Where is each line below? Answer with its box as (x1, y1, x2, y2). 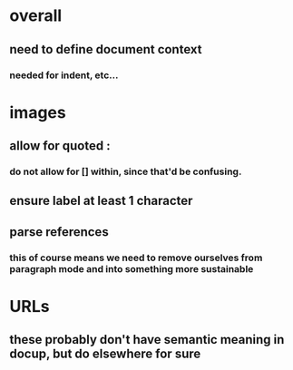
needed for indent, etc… (9, 69, 119, 82)
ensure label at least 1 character (9, 193, 193, 209)
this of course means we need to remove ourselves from (9, 251, 263, 264)
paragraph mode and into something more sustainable (9, 262, 254, 275)
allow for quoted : (9, 138, 111, 154)
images (9, 102, 66, 122)
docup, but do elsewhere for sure (9, 346, 201, 362)
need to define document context (9, 42, 202, 57)
